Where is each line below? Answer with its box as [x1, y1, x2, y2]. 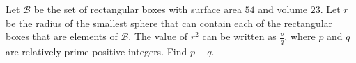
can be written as [202, 29, 277, 44]
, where [284, 29, 316, 44]
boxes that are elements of [6, 29, 118, 44]
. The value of [128, 29, 188, 44]
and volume [258, 2, 308, 16]
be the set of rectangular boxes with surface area [33, 2, 242, 16]
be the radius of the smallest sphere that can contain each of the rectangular [6, 15, 333, 30]
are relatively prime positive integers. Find [6, 44, 187, 59]
